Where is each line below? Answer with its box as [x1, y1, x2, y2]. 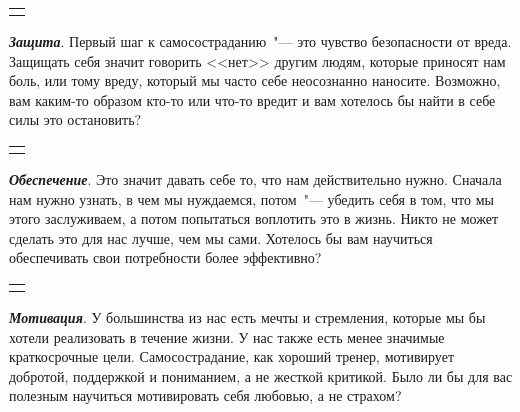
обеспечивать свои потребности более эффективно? [9, 247, 322, 268]
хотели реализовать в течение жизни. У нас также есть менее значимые [9, 326, 445, 347]
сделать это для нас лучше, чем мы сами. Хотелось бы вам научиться [9, 227, 433, 248]
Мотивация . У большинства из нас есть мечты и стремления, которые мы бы [9, 306, 486, 327]
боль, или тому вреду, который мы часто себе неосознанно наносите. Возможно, [9, 70, 501, 91]
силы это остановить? [9, 109, 142, 130]
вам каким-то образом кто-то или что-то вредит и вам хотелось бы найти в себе [9, 89, 496, 110]
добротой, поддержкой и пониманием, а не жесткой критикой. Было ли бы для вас [9, 365, 513, 386]
